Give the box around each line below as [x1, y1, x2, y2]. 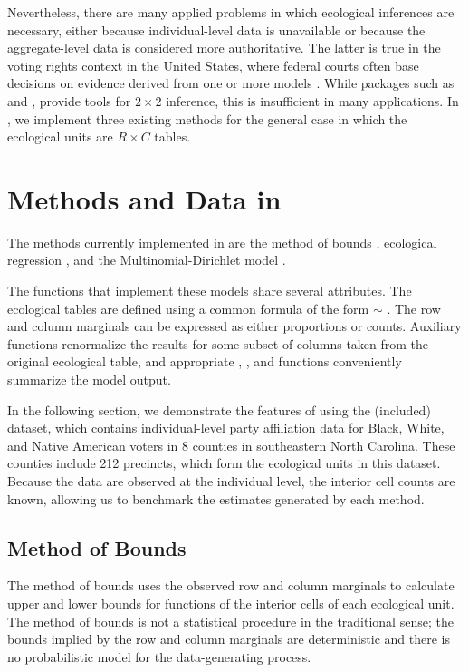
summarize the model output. [7, 370, 171, 389]
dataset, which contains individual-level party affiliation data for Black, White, [7, 418, 445, 437]
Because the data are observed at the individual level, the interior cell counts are [7, 472, 455, 490]
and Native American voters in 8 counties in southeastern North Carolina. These [7, 435, 455, 454]
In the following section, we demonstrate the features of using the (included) [7, 400, 431, 419]
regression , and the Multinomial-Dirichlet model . [7, 250, 286, 269]
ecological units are [7, 127, 113, 146]
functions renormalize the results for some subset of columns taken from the [7, 334, 429, 353]
